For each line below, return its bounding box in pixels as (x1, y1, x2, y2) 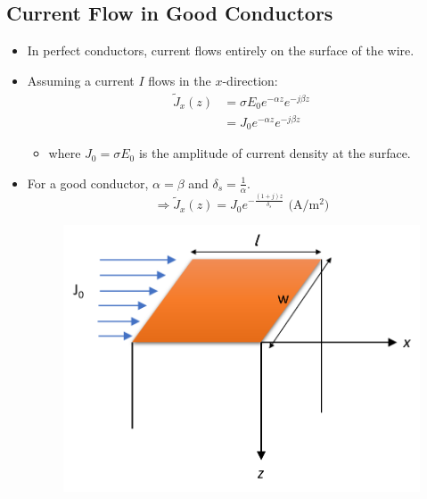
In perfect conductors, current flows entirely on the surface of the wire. (27, 41, 415, 60)
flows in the (148, 71, 211, 89)
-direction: (222, 71, 278, 89)
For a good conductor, (27, 173, 149, 192)
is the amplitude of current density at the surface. (138, 144, 411, 162)
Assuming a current (27, 71, 135, 89)
